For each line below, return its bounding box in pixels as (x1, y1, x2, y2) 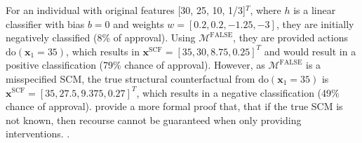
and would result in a (264, 43, 356, 58)
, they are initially (276, 16, 354, 31)
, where (250, 3, 281, 17)
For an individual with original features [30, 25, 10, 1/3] (6, 3, 246, 17)
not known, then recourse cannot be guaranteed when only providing (6, 112, 302, 127)
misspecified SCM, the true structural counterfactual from (6, 71, 255, 86)
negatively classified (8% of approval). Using (6, 30, 196, 45)
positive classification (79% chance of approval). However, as (6, 57, 265, 72)
